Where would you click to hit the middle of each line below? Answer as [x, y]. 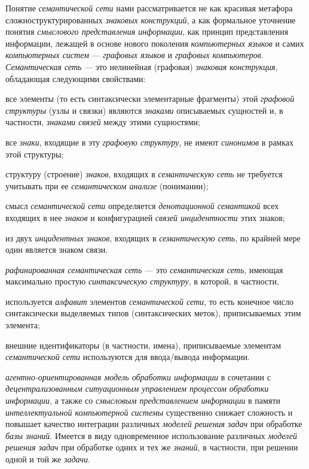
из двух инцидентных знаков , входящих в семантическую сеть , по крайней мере [153, 237]
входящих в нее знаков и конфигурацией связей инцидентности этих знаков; [145, 217]
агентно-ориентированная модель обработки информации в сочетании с [138, 376]
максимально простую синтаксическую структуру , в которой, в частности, [142, 281]
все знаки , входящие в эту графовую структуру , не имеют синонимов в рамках [150, 142]
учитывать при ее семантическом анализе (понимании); [107, 185]
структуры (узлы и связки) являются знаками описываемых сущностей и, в [144, 110]
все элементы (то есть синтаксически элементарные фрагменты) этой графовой [150, 99]
